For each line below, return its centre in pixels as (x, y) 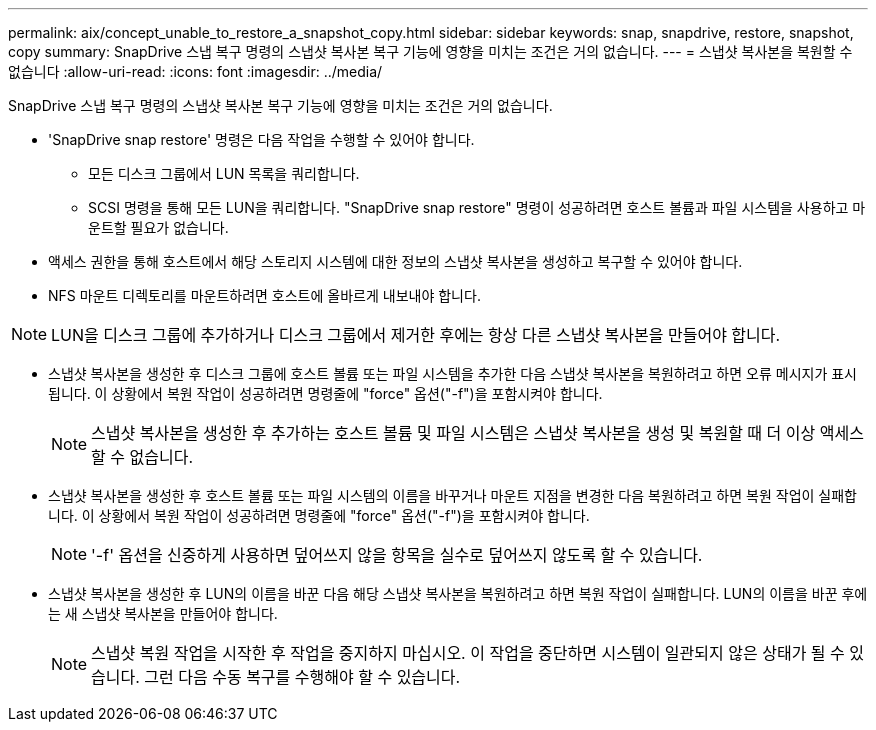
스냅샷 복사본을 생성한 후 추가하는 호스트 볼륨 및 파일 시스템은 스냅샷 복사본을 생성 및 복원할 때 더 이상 (453, 433)
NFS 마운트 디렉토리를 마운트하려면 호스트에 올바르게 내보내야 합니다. (264, 295)
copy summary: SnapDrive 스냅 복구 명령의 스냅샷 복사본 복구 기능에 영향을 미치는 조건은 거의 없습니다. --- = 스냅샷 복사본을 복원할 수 (430, 51)
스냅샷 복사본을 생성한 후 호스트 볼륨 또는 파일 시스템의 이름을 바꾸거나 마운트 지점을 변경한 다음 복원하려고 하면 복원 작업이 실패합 (452, 495)
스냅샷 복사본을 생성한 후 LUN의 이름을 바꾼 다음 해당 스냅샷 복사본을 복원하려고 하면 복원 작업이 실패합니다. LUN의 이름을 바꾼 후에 (458, 593)
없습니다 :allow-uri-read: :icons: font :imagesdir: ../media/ (195, 71)
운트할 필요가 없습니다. (158, 227)
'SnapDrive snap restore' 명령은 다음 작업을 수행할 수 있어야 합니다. (261, 139)
